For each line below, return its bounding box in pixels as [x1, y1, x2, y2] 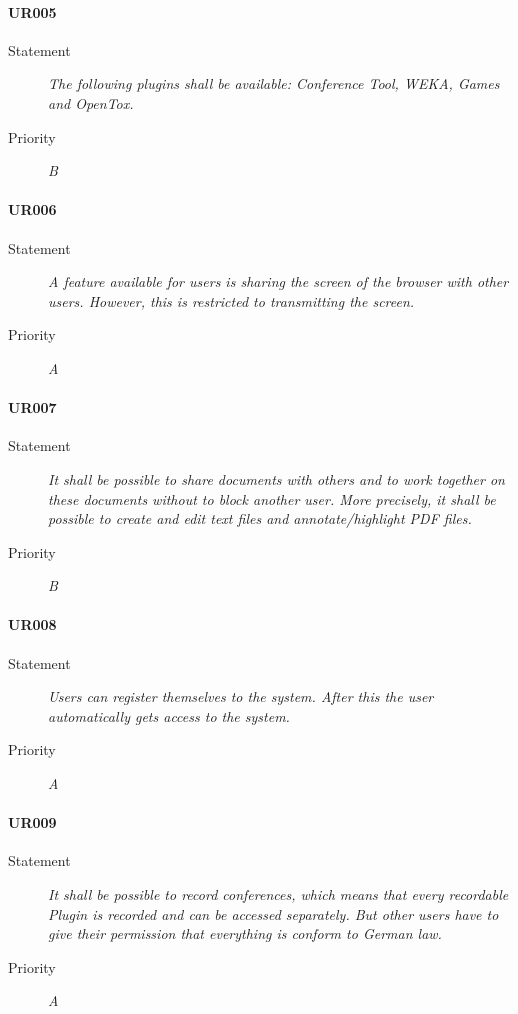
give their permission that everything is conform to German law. [48, 923, 442, 944]
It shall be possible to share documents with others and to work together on [48, 468, 505, 489]
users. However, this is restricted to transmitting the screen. [48, 290, 415, 311]
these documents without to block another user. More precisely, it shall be [48, 488, 496, 509]
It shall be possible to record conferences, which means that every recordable [48, 884, 509, 905]
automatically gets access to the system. [48, 705, 290, 726]
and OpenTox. [48, 92, 134, 113]
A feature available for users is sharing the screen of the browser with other [48, 271, 509, 292]
